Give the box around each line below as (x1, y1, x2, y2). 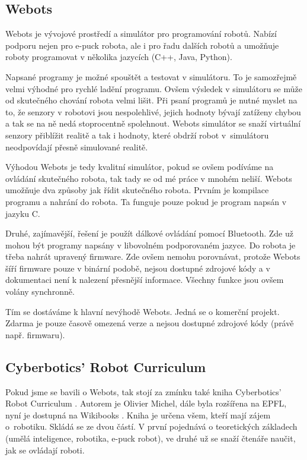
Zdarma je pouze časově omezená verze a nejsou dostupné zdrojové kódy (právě (5, 317, 294, 329)
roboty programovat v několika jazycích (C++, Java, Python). (5, 51, 232, 63)
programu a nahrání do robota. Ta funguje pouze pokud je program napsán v (5, 195, 287, 207)
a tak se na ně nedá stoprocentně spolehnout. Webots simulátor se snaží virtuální (5, 117, 301, 130)
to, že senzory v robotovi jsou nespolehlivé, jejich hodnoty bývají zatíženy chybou (5, 105, 301, 118)
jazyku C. (5, 207, 40, 219)
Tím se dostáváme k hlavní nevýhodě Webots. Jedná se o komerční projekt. (5, 305, 280, 317)
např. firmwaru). (5, 328, 65, 341)
